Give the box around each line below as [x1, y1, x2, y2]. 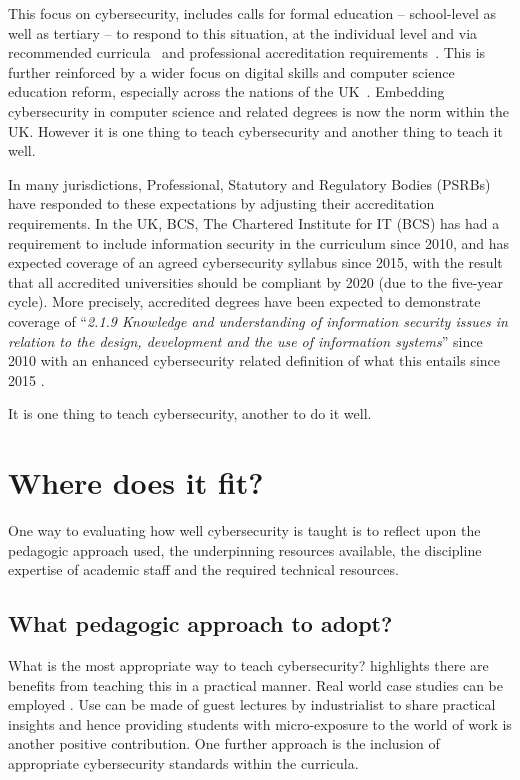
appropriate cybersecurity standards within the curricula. [8, 752, 359, 773]
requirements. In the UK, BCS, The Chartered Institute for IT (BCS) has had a [8, 212, 500, 233]
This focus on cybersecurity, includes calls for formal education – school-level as [8, 3, 496, 23]
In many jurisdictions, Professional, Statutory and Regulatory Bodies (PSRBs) [8, 173, 491, 194]
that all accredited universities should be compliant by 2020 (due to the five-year [8, 271, 504, 292]
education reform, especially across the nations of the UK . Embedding [8, 81, 445, 102]
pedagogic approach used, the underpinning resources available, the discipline [8, 539, 482, 560]
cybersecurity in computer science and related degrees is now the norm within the [8, 100, 510, 121]
